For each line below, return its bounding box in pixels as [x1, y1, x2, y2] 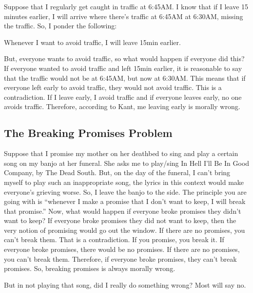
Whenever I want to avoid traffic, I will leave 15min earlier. [4, 37, 181, 47]
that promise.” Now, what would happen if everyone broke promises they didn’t [4, 205, 241, 216]
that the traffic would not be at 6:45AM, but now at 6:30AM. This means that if [4, 72, 246, 83]
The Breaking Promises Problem [4, 125, 173, 140]
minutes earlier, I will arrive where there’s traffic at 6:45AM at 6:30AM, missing [4, 11, 243, 21]
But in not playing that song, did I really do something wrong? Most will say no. [4, 279, 246, 290]
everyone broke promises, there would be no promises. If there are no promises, [4, 244, 240, 254]
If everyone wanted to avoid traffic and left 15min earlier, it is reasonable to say [4, 63, 242, 73]
